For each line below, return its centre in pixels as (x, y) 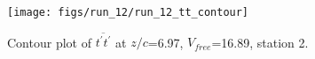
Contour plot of (49, 42)
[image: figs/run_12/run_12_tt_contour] (128, 12)
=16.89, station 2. (260, 42)
